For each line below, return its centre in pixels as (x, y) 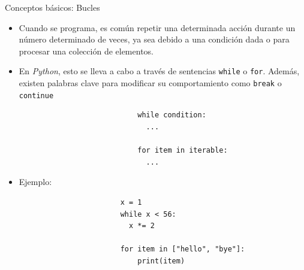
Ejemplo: (35, 182)
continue (36, 95)
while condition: (172, 115)
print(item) (161, 261)
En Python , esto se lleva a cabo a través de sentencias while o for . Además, (159, 71)
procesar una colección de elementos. (86, 51)
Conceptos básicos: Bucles (52, 7)
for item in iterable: (183, 151)
